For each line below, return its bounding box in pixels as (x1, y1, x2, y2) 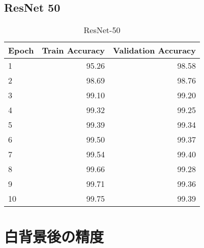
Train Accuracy (42, 44, 105, 57)
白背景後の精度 (4, 226, 104, 247)
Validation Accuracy (113, 44, 196, 57)
